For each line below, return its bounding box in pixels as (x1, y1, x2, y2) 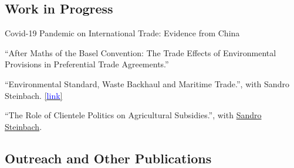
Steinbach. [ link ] (5, 89, 63, 101)
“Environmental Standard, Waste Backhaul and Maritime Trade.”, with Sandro (5, 77, 289, 90)
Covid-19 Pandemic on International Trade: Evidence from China (5, 27, 240, 39)
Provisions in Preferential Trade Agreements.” (5, 58, 169, 70)
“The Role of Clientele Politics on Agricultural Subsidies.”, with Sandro (5, 109, 262, 121)
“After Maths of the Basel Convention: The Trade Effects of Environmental (5, 46, 276, 59)
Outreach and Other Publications (5, 149, 212, 167)
